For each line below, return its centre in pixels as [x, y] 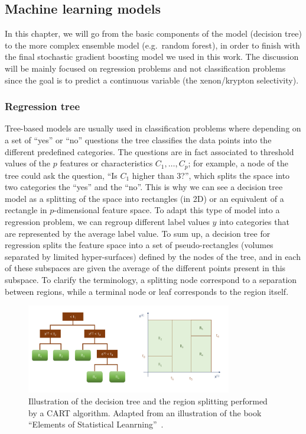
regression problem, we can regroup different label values [107, 221]
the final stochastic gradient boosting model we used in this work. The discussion [152, 57]
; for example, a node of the [238, 163]
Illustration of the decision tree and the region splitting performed [148, 401]
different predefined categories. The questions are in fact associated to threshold [149, 151]
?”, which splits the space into [235, 175]
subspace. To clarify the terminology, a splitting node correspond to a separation [151, 279]
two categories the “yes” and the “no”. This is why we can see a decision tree [144, 187]
